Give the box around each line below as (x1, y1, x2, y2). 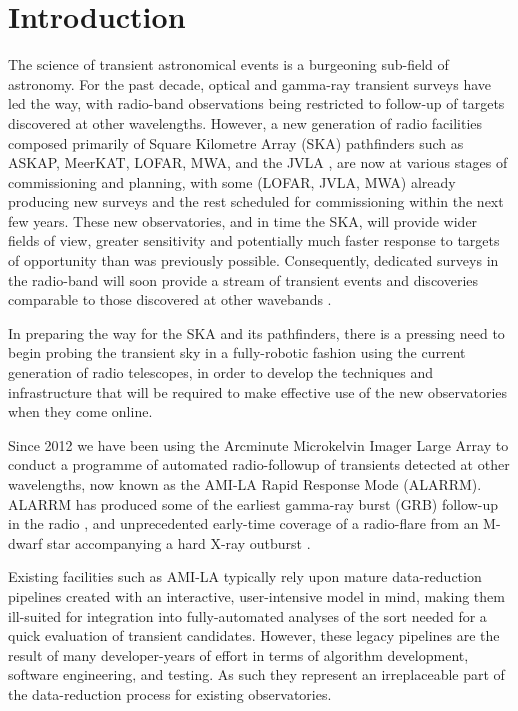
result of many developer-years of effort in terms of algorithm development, (8, 644, 469, 665)
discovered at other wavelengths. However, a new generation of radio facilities (8, 112, 483, 133)
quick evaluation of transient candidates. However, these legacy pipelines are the (8, 625, 500, 646)
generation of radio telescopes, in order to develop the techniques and (8, 362, 434, 383)
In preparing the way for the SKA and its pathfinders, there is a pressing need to (8, 322, 505, 343)
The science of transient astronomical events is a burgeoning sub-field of (8, 54, 449, 75)
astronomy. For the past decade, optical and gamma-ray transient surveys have (8, 73, 491, 94)
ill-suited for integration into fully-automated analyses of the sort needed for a (8, 605, 487, 626)
